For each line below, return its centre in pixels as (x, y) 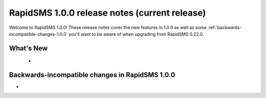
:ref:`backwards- (225, 27)
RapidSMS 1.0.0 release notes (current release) (108, 13)
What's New (28, 48)
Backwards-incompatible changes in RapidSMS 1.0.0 (92, 75)
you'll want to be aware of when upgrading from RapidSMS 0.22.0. (136, 34)
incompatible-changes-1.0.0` (38, 34)
